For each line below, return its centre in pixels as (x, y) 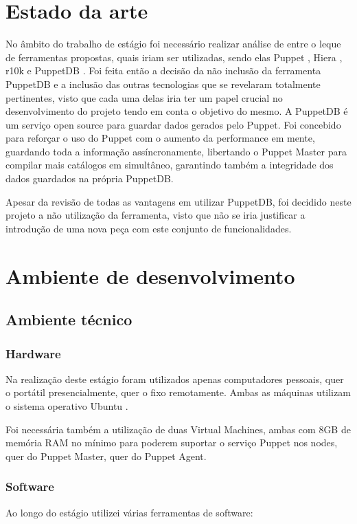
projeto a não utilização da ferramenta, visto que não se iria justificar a (156, 215)
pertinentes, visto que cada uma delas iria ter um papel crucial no (144, 97)
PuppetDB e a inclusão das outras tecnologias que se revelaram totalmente (163, 84)
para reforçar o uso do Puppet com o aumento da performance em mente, (160, 138)
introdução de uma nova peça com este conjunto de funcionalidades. (149, 228)
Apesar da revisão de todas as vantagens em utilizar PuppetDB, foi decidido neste (178, 201)
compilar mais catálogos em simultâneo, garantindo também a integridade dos (170, 165)
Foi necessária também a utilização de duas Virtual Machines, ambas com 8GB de (178, 429)
